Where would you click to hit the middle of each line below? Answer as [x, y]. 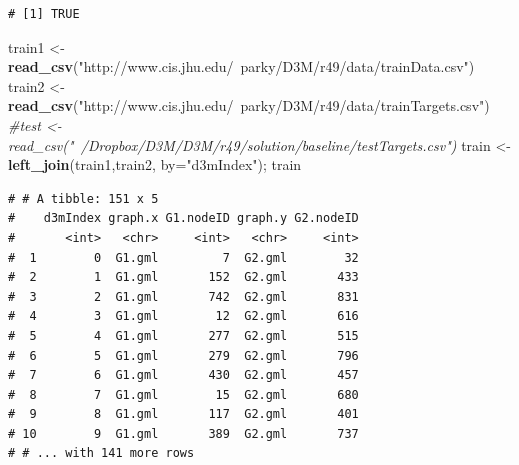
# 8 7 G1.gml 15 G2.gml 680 [183, 394]
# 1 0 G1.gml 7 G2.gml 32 [183, 257]
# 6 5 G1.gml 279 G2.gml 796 [183, 355]
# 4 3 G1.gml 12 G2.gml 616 [183, 316]
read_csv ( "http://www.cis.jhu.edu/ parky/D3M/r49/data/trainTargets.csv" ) [249, 105]
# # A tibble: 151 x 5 [83, 198]
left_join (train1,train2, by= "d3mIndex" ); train [155, 164]
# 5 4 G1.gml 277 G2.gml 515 [183, 335]
